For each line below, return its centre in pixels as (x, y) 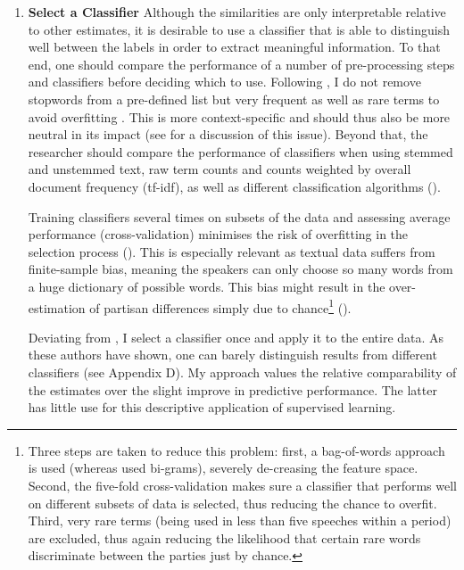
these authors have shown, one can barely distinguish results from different (232, 355)
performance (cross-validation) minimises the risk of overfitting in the (218, 234)
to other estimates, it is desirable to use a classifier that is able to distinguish (239, 29)
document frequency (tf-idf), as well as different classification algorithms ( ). (234, 186)
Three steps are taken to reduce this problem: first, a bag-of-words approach (236, 450)
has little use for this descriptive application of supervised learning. (212, 407)
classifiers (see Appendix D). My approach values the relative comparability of (242, 372)
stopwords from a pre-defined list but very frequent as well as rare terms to (234, 99)
